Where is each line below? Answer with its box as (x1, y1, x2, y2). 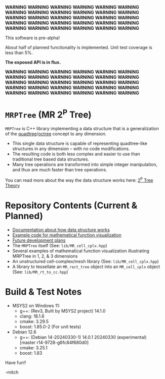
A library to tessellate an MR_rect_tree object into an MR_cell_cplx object (12, 264, 161, 270)
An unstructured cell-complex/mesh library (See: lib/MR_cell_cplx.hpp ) (12, 258, 159, 264)
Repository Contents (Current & (5, 200, 137, 211)
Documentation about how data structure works (12, 226, 110, 232)
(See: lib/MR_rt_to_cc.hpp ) (12, 269, 68, 274)
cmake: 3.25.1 (19, 344, 48, 351)
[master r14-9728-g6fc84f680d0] (19, 339, 89, 345)
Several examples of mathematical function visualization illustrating (12, 248, 150, 254)
